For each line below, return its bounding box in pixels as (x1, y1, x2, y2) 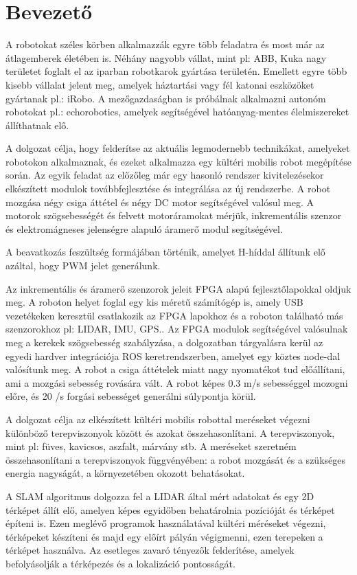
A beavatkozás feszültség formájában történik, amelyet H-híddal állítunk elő (5, 245, 325, 259)
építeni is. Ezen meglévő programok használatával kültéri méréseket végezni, (5, 516, 326, 530)
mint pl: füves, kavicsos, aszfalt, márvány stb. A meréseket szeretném (5, 439, 297, 453)
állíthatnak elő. (5, 117, 69, 132)
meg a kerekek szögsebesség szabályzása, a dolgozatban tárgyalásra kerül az (5, 335, 323, 349)
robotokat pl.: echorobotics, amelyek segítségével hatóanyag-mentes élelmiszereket (5, 104, 349, 119)
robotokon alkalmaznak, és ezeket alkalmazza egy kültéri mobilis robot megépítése (5, 154, 352, 168)
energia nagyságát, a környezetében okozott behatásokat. (5, 466, 245, 480)
